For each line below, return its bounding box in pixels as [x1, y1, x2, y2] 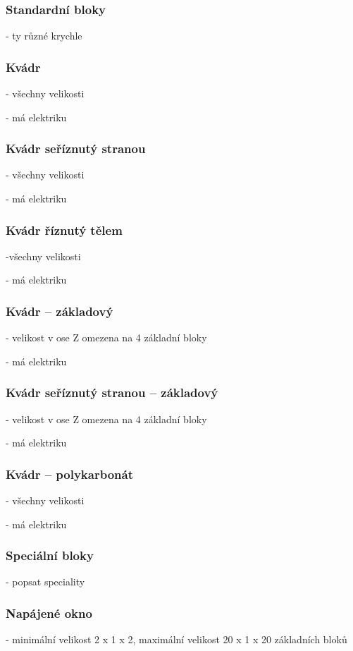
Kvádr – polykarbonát [6, 465, 133, 482]
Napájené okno [6, 604, 92, 621]
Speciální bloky [6, 547, 94, 564]
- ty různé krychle [6, 28, 82, 43]
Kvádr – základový [6, 302, 113, 320]
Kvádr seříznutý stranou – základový [6, 384, 218, 401]
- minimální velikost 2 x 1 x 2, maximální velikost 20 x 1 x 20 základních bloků [6, 632, 347, 647]
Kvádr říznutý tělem [6, 221, 123, 238]
